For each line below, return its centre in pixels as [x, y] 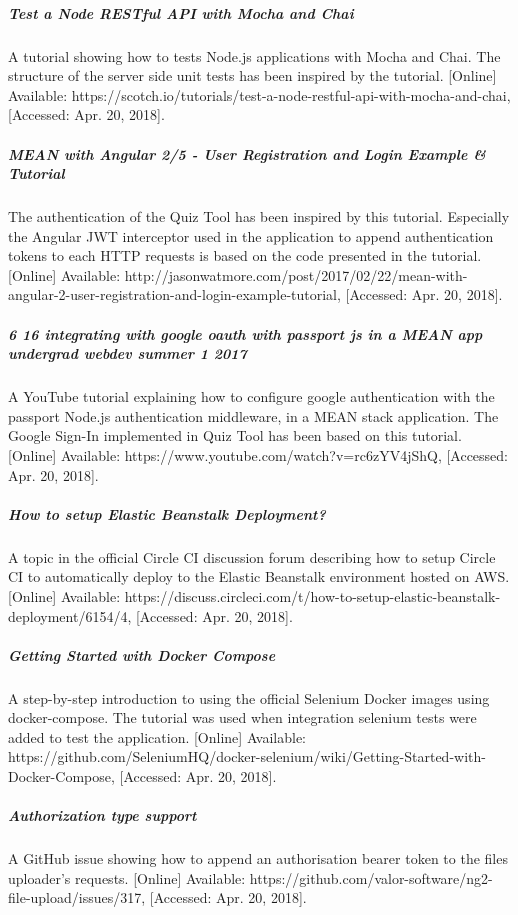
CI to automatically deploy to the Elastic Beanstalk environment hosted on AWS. [259, 576]
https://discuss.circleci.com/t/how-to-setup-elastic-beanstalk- [312, 595]
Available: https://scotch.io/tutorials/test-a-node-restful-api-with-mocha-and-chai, [259, 94]
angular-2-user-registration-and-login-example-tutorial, [174, 294]
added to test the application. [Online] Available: [157, 736]
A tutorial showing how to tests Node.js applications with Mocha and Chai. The [254, 55]
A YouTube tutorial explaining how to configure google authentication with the [251, 396]
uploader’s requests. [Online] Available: [127, 877]
